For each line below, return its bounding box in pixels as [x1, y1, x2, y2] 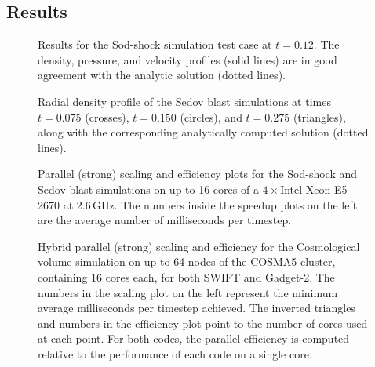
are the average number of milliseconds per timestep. [38, 212, 292, 228]
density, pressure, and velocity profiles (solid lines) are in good [38, 51, 337, 67]
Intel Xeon [280, 180, 331, 197]
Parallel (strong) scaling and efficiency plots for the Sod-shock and [38, 165, 358, 182]
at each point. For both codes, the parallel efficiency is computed [38, 330, 350, 347]
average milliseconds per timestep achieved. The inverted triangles [38, 300, 355, 316]
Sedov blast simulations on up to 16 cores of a [38, 180, 259, 197]
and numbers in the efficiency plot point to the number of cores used [38, 314, 368, 331]
